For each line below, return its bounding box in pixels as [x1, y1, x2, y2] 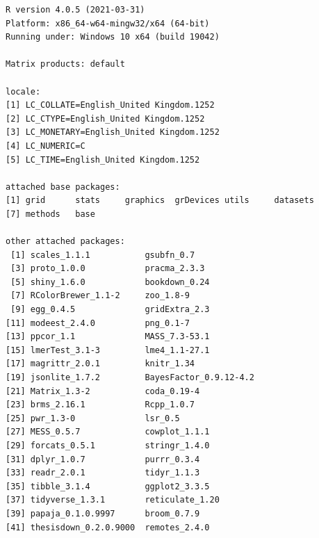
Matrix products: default [6, 59, 125, 70]
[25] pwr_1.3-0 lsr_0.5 [6, 413, 180, 423]
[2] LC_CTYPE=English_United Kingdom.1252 [6, 113, 205, 124]
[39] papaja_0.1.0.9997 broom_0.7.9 [6, 508, 200, 519]
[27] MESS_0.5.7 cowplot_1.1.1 [6, 427, 210, 437]
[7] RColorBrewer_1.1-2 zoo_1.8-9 [10, 291, 190, 301]
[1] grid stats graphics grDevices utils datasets [6, 195, 314, 206]
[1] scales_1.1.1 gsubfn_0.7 [10, 250, 195, 260]
